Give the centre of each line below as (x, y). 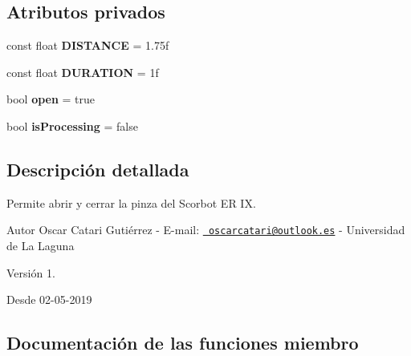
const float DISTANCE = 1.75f (88, 45)
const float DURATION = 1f (83, 72)
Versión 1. (31, 272)
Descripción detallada (98, 169)
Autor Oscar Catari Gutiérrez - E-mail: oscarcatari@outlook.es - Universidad (206, 230)
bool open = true (51, 99)
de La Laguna (41, 246)
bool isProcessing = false (72, 125)
